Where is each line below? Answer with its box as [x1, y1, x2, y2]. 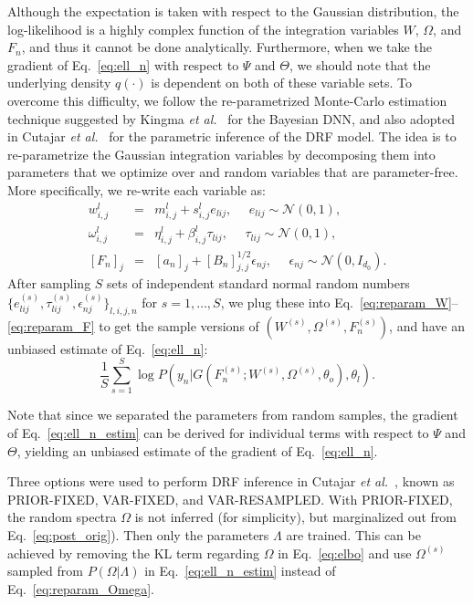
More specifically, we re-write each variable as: [7, 180, 266, 199]
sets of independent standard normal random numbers [107, 274, 410, 293]
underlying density [7, 73, 111, 92]
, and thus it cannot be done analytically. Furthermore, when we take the [21, 37, 432, 57]
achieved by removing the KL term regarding [7, 543, 260, 562]
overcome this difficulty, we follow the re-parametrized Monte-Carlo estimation [7, 90, 447, 110]
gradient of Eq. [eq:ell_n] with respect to [7, 55, 239, 74]
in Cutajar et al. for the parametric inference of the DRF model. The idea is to [7, 127, 457, 146]
